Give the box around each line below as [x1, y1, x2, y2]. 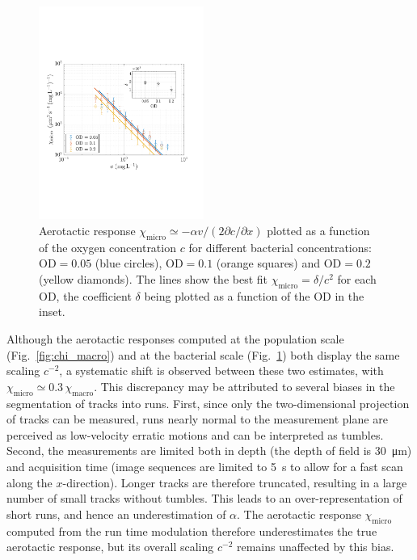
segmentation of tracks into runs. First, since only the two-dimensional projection [6, 394, 410, 411]
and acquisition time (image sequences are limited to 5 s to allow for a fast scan [6, 457, 403, 474]
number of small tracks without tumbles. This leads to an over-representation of [6, 490, 402, 507]
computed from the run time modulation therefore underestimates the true [6, 522, 377, 539]
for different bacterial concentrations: [188, 238, 372, 255]
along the [6, 474, 53, 491]
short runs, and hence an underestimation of [6, 505, 226, 522]
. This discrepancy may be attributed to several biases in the [94, 377, 395, 394]
